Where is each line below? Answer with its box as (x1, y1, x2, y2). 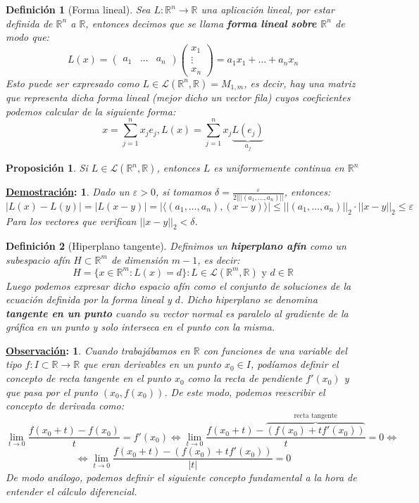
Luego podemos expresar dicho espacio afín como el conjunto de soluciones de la (6, 278, 351, 293)
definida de (6, 15, 53, 30)
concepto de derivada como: (6, 398, 124, 413)
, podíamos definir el (250, 357, 339, 371)
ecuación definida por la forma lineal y (6, 292, 172, 307)
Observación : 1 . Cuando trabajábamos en (6, 343, 190, 357)
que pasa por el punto (6, 384, 98, 399)
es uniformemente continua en (213, 160, 344, 175)
